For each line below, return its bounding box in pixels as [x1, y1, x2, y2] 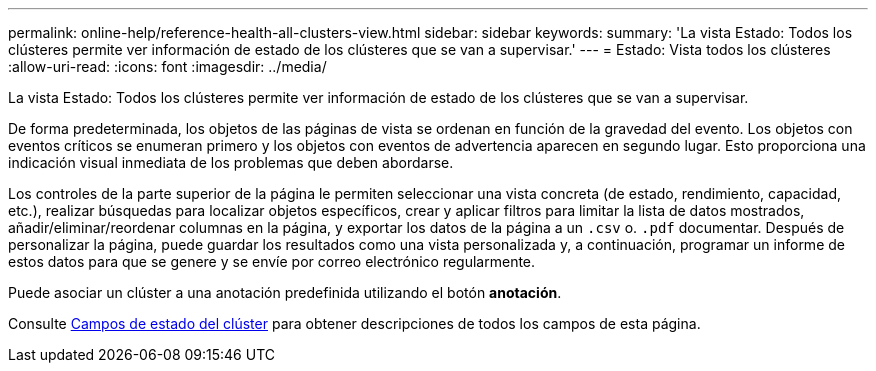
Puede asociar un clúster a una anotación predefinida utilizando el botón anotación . [8, 284, 562, 301]
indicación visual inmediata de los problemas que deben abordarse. [8, 154, 454, 171]
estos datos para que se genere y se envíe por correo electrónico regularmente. [8, 253, 536, 270]
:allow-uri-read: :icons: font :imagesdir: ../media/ [8, 58, 327, 75]
